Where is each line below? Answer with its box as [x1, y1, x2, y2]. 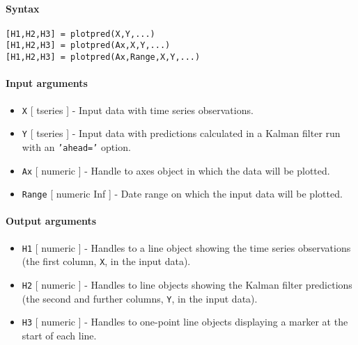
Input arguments [6, 76, 88, 90]
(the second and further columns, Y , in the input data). [22, 291, 258, 305]
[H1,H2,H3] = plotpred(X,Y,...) [6, 29, 155, 39]
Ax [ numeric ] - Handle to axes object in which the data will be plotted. [22, 163, 330, 177]
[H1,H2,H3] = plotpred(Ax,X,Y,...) [6, 40, 171, 51]
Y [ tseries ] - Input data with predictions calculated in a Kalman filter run [22, 126, 341, 141]
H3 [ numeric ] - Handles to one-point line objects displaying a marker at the [22, 314, 348, 329]
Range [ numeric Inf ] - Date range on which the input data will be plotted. [22, 186, 343, 201]
